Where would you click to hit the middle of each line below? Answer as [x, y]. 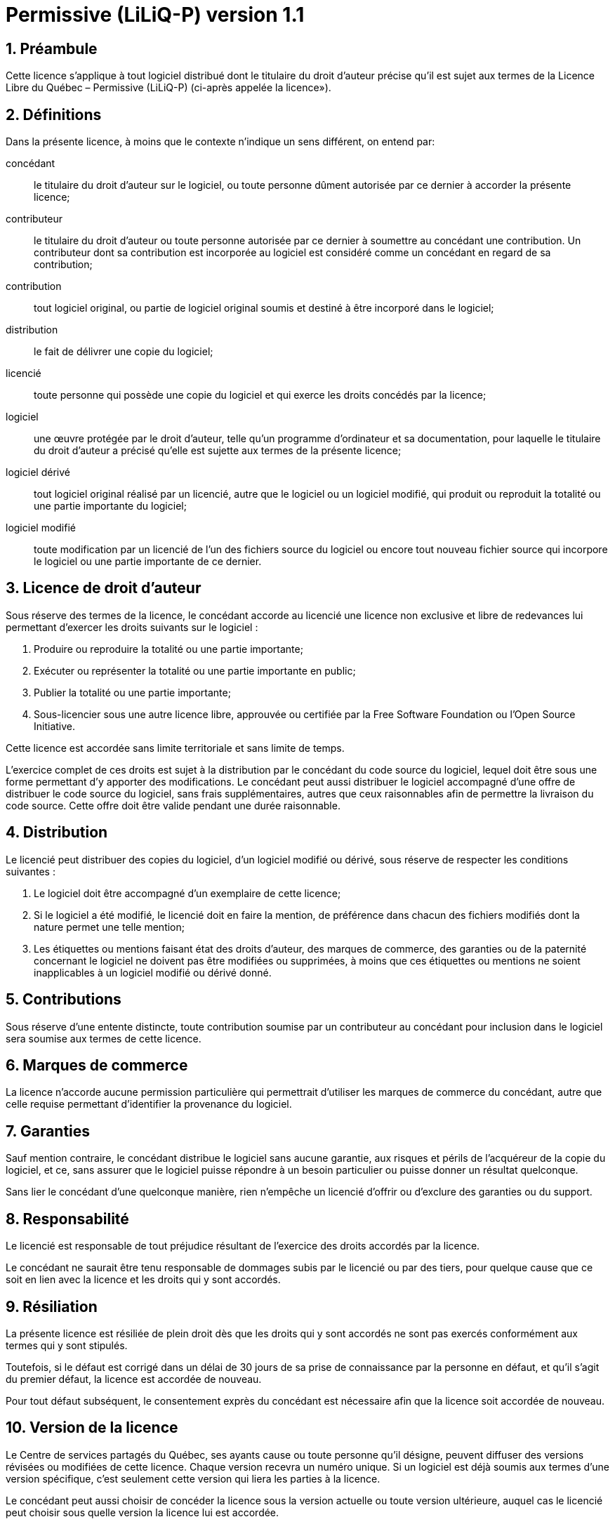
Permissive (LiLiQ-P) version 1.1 [155, 15]
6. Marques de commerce [97, 1065]
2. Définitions [54, 114]
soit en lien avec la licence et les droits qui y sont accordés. [143, 1280]
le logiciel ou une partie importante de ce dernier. [148, 562]
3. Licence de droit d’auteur [104, 588]
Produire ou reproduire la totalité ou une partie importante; [168, 649]
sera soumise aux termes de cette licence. [104, 1038]
